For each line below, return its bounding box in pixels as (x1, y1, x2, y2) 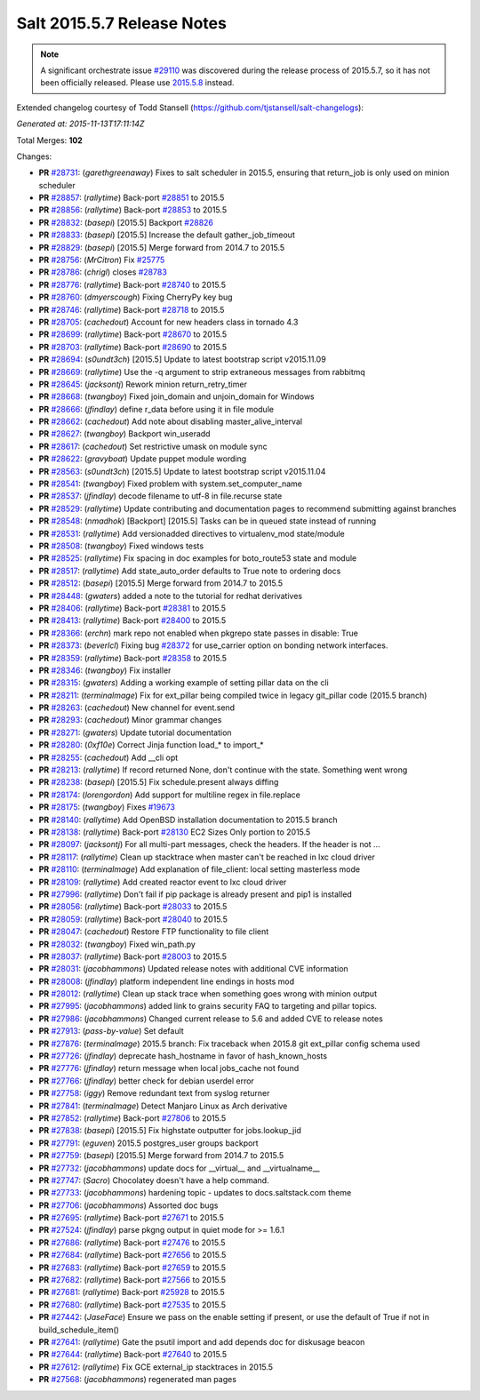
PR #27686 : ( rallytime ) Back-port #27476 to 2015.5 (38, 1236, 226, 1248)
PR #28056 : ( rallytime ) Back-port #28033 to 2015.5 (38, 901, 228, 912)
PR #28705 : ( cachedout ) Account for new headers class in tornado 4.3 (38, 316, 299, 327)
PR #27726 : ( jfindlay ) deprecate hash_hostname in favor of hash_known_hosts (38, 1051, 328, 1061)
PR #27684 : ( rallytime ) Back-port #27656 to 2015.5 (38, 1250, 227, 1260)
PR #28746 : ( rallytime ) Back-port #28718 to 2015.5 (38, 304, 225, 315)
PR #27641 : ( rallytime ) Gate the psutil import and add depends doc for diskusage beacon (38, 1337, 365, 1347)
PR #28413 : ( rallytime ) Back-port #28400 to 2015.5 (38, 615, 227, 626)
